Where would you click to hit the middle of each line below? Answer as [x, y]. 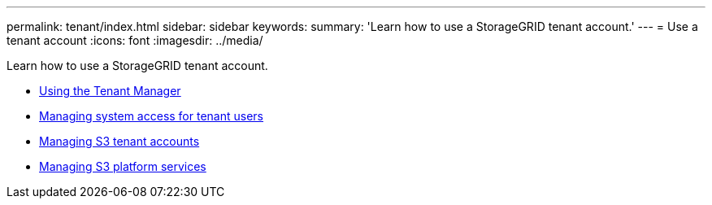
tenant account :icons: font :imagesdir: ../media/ [135, 40]
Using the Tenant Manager [110, 91]
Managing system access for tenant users [151, 116]
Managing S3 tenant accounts [119, 141]
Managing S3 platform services [123, 166]
